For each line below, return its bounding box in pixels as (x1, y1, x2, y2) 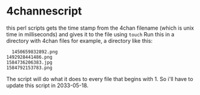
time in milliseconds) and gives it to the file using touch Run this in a (6, 30, 175, 38)
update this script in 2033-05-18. (6, 82, 89, 89)
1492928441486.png (6, 54, 53, 60)
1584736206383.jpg (6, 59, 53, 65)
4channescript (6, 4, 82, 18)
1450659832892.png (11, 48, 59, 55)
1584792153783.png (6, 65, 53, 71)
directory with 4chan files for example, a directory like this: (6, 37, 153, 44)
